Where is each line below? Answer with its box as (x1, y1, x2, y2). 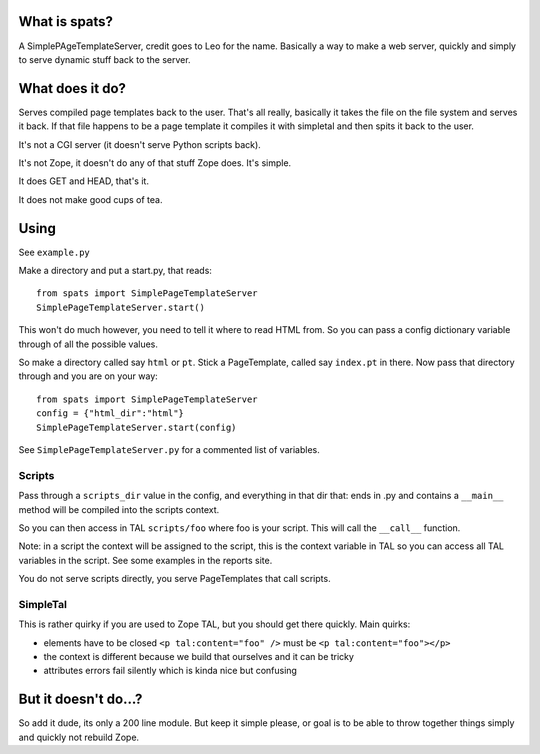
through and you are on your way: (18, 370, 159, 382)
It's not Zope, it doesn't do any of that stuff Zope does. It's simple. (18, 156, 292, 169)
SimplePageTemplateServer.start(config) (36, 421, 237, 433)
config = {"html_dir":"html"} (36, 408, 185, 419)
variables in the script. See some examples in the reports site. (18, 554, 273, 566)
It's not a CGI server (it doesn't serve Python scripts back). (18, 138, 262, 150)
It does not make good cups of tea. (18, 193, 163, 205)
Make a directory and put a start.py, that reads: (18, 265, 212, 277)
